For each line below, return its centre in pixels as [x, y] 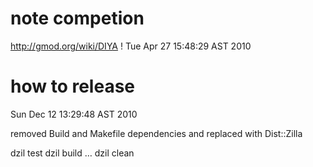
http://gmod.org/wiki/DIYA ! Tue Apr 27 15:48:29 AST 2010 [131, 46]
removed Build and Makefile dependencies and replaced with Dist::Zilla [156, 133]
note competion [77, 18]
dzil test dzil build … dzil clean [72, 153]
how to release [72, 86]
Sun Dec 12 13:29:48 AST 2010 [74, 114]
